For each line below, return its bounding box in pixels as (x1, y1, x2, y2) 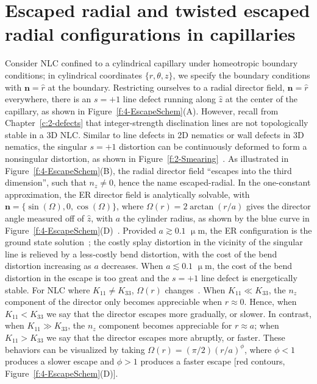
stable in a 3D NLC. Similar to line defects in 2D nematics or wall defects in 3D (5, 128, 304, 141)
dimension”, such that (5, 176, 87, 189)
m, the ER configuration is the (198, 223, 312, 236)
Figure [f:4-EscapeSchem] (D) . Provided (5, 223, 156, 236)
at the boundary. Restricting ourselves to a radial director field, (48, 80, 285, 93)
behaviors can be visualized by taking (5, 343, 145, 355)
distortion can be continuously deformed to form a (119, 140, 307, 153)
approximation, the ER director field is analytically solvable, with (5, 187, 250, 200)
